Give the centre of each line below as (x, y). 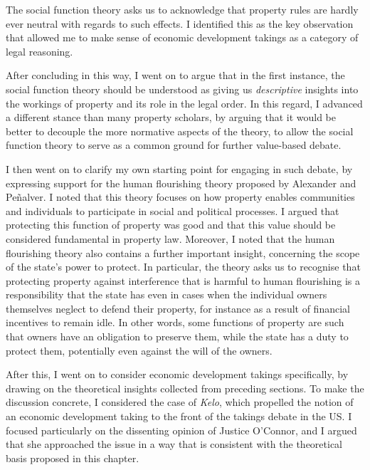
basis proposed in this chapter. (73, 458)
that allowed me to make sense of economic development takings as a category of (182, 37)
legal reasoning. (39, 51)
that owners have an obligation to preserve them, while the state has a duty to (177, 336)
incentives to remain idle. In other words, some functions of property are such (175, 322)
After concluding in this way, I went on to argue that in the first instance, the (175, 75)
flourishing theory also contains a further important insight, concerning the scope (183, 252)
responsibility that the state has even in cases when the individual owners (166, 294)
